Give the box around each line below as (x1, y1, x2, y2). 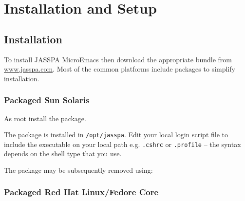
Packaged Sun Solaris (4, 94, 90, 106)
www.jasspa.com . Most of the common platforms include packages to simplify (4, 64, 235, 74)
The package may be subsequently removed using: (4, 165, 153, 175)
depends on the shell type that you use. (4, 148, 122, 159)
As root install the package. (4, 113, 86, 123)
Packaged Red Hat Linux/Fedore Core (4, 185, 159, 198)
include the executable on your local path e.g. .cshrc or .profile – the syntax (4, 139, 241, 149)
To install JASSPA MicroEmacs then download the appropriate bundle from (4, 54, 232, 64)
